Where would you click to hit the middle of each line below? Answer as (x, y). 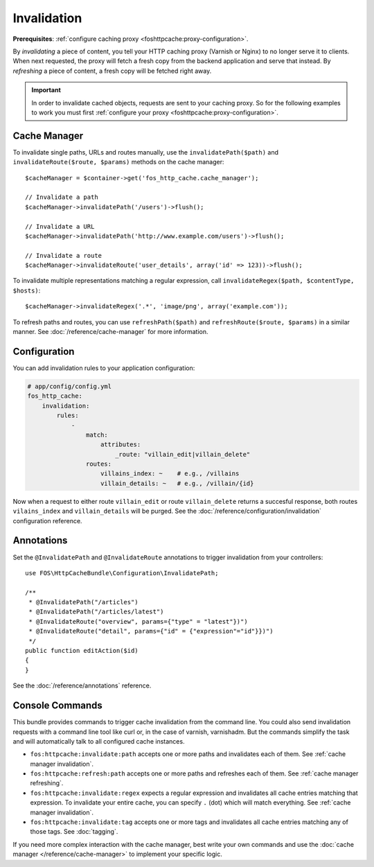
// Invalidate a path (62, 197)
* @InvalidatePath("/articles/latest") (96, 612)
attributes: (121, 445)
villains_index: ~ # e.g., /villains (170, 474)
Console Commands (58, 706)
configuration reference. (47, 520)
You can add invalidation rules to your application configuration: (104, 368)
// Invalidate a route (64, 255)
